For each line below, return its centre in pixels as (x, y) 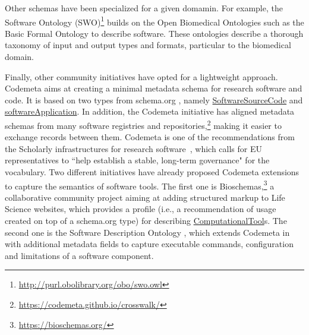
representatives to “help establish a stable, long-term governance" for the (137, 160)
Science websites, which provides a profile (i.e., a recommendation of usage (141, 209)
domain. (20, 57)
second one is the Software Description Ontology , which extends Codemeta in (147, 232)
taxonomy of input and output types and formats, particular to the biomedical (148, 45)
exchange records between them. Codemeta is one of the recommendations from (150, 137)
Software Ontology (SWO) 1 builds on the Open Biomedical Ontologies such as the (154, 21)
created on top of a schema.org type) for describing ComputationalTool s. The (146, 221)
